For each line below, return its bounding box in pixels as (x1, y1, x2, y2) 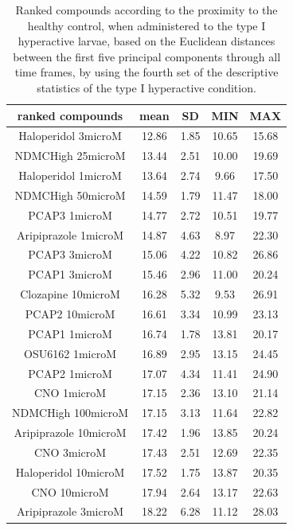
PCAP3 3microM (28, 246, 112, 263)
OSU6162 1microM (24, 345, 116, 361)
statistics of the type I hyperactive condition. (37, 79, 256, 95)
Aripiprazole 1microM (17, 226, 123, 243)
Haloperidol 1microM (18, 167, 122, 184)
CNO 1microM (33, 384, 107, 401)
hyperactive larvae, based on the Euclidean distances (18, 33, 275, 49)
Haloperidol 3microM (18, 127, 122, 144)
